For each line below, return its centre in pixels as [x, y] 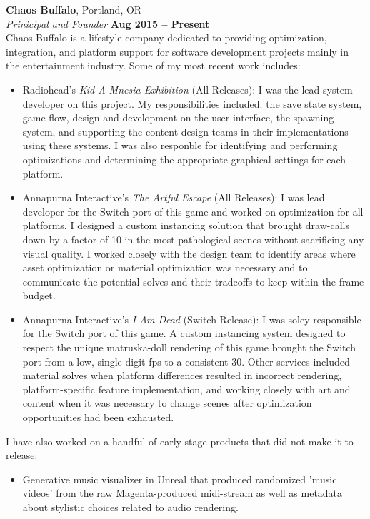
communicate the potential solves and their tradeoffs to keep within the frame [193, 281]
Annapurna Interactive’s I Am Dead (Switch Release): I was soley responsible [192, 319]
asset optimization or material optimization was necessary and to [165, 267]
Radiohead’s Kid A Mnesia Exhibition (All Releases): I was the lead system [187, 89]
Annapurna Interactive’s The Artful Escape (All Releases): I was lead [174, 197]
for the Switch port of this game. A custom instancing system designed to [184, 333]
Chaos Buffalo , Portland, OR [74, 9]
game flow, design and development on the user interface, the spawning [178, 117]
